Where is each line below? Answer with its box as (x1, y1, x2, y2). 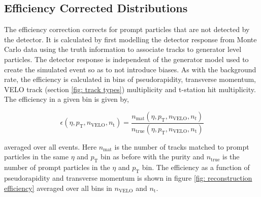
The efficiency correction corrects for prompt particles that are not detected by (4, 24, 250, 35)
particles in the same (4, 151, 69, 162)
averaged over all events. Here (4, 141, 97, 152)
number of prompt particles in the (4, 162, 110, 173)
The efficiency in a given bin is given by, (4, 94, 129, 104)
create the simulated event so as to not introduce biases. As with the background (4, 64, 256, 74)
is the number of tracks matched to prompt (114, 141, 249, 152)
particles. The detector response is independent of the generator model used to (4, 53, 249, 64)
